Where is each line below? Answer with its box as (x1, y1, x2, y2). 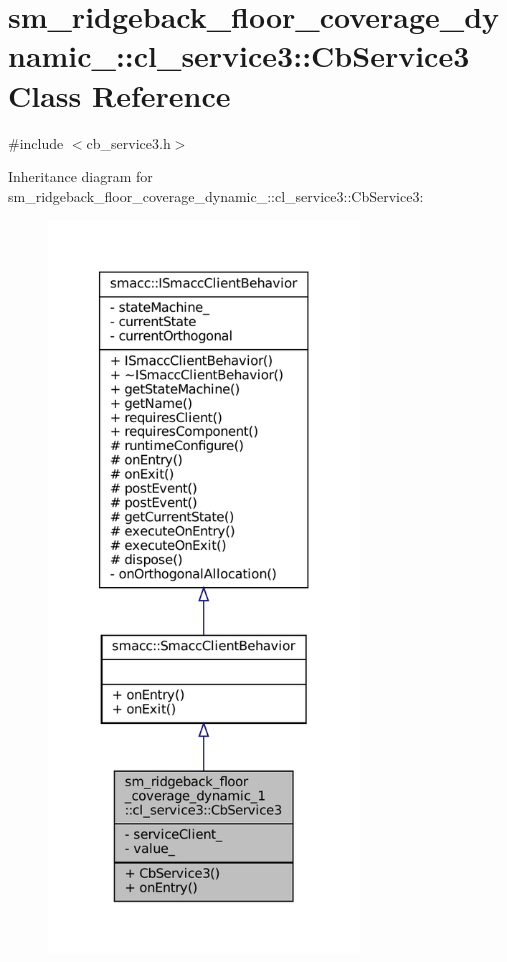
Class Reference (8, 74, 231, 115)
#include (8, 132, 64, 153)
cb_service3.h (86, 132, 171, 153)
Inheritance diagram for (8, 166, 153, 187)
